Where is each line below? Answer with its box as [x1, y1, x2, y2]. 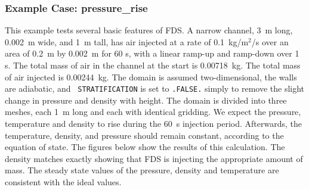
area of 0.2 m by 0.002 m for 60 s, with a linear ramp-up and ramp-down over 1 [5, 47, 299, 60]
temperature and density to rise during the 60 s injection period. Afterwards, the [5, 117, 302, 130]
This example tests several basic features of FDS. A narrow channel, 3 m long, [5, 24, 293, 36]
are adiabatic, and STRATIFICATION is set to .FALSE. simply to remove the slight [5, 82, 305, 95]
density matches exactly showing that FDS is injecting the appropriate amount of [5, 152, 303, 164]
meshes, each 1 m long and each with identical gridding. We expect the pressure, [5, 105, 301, 118]
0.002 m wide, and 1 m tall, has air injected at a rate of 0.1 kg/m [5, 35, 249, 48]
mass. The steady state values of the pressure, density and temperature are [5, 164, 279, 176]
